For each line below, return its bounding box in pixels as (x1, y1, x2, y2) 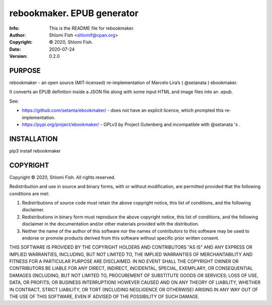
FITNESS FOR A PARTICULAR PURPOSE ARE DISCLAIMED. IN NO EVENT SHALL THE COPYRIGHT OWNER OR (9, 258, 239, 264)
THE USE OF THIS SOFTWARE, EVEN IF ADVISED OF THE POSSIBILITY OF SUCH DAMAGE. (9, 293, 200, 299)
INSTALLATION (9, 134, 58, 143)
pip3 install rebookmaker (9, 147, 61, 154)
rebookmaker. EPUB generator (9, 8, 139, 19)
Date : (9, 46, 21, 52)
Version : (9, 53, 28, 59)
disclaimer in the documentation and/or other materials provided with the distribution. (22, 221, 199, 227)
